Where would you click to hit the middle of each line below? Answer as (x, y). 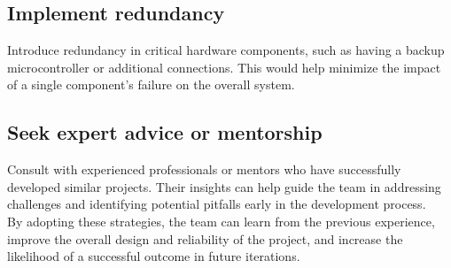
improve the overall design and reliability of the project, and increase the (205, 238)
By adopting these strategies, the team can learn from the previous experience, (221, 221)
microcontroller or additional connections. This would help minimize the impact (224, 67)
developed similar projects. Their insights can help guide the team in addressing (224, 186)
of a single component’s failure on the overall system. (151, 84)
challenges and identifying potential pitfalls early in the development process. (217, 204)
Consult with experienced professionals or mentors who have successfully (204, 169)
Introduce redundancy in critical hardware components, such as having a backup (226, 50)
